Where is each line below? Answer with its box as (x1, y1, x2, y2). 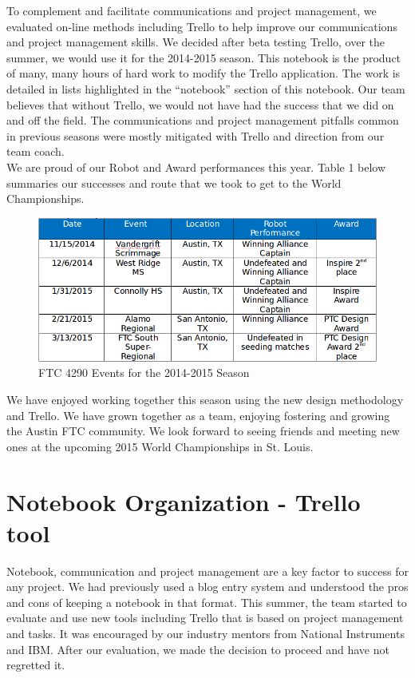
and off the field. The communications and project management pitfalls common (6, 112, 399, 129)
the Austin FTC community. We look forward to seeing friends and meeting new (6, 422, 400, 439)
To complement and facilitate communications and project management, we (6, 2, 377, 18)
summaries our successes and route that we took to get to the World (6, 174, 342, 191)
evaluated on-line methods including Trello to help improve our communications (6, 18, 397, 34)
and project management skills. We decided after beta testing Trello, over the (6, 34, 385, 50)
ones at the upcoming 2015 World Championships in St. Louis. (6, 438, 314, 454)
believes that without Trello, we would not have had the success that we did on (6, 96, 394, 113)
